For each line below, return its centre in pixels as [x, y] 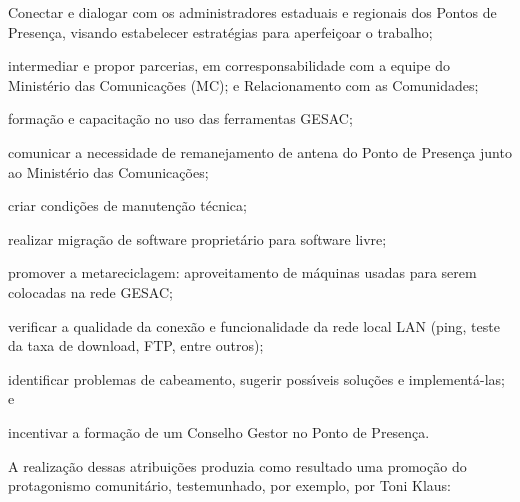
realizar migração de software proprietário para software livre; [197, 238]
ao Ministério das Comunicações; [108, 171]
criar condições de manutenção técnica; [127, 205]
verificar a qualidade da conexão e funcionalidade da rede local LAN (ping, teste [254, 325]
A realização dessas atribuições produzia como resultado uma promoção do [237, 465]
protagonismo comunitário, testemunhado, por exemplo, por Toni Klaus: [229, 485]
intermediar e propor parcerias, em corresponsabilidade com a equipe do [229, 65]
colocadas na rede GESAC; [90, 291]
